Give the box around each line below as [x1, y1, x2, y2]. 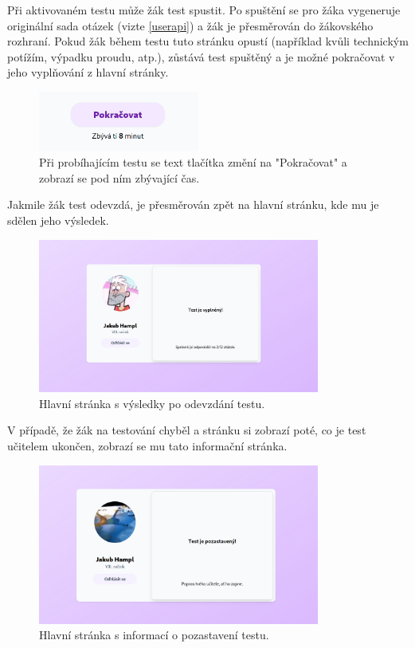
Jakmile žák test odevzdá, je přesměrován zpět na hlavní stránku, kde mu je [7, 196, 379, 213]
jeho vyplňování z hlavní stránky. [7, 64, 169, 81]
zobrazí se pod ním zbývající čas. [39, 169, 200, 186]
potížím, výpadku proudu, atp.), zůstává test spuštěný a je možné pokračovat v [7, 48, 395, 65]
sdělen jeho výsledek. [7, 211, 109, 228]
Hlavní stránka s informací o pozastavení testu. [39, 626, 269, 643]
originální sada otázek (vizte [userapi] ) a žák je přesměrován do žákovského [7, 17, 374, 33]
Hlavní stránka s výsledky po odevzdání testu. [39, 395, 265, 411]
